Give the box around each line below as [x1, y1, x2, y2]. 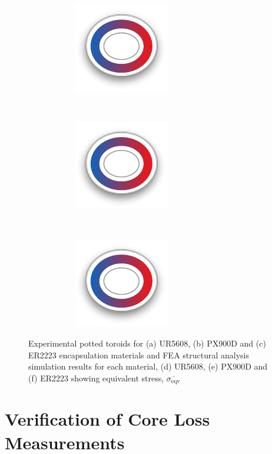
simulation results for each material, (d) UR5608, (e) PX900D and [28, 360, 268, 373]
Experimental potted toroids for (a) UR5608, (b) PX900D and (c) [28, 337, 266, 349]
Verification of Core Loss [5, 407, 210, 431]
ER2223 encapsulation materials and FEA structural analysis [28, 348, 250, 361]
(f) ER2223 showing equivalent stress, [28, 371, 164, 384]
